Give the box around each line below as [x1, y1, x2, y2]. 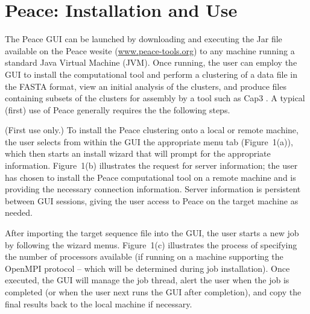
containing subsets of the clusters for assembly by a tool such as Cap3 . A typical [5, 92, 305, 104]
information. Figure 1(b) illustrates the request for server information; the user [5, 159, 298, 172]
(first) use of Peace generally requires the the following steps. [5, 103, 230, 116]
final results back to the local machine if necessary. [5, 297, 192, 310]
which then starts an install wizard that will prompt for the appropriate [5, 147, 271, 160]
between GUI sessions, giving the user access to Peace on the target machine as [5, 194, 299, 207]
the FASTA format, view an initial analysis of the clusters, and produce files [5, 80, 286, 92]
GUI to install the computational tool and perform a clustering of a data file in [5, 68, 297, 80]
